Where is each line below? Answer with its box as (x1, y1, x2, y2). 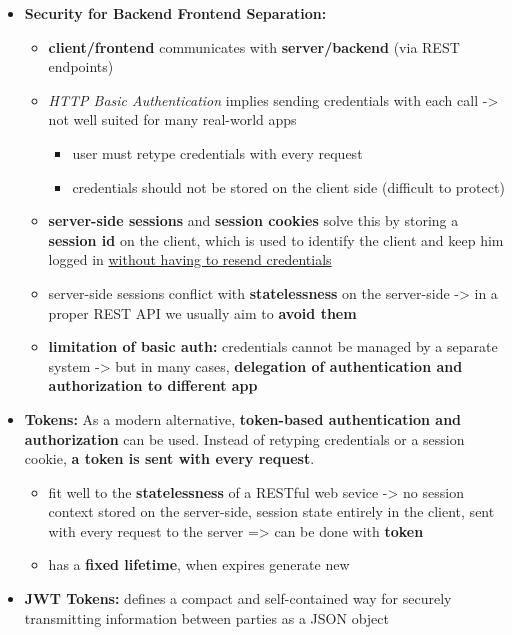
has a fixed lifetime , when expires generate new (48, 554, 350, 575)
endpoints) (48, 56, 114, 77)
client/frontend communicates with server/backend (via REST (48, 36, 460, 57)
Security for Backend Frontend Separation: (24, 3, 327, 23)
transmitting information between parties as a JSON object (24, 607, 389, 628)
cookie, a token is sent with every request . (24, 448, 315, 469)
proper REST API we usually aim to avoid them (48, 302, 357, 323)
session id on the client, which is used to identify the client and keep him (48, 229, 504, 250)
